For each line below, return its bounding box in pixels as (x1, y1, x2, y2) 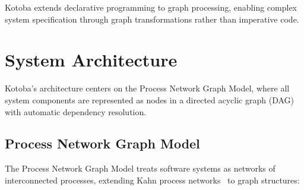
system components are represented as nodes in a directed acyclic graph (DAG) (5, 93, 294, 106)
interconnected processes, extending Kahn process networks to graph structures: (5, 173, 300, 186)
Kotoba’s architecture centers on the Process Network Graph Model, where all (5, 82, 290, 94)
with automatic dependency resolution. (5, 105, 147, 118)
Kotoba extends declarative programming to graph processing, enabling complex (5, 1, 297, 13)
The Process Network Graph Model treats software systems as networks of (5, 162, 275, 175)
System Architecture (5, 47, 178, 72)
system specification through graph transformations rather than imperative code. (5, 12, 299, 25)
